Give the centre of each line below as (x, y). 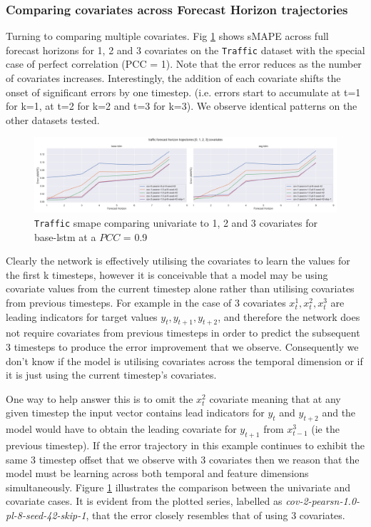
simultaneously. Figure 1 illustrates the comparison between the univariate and (178, 487)
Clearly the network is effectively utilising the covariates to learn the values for (178, 261)
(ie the (325, 429)
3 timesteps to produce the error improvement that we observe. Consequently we (182, 347)
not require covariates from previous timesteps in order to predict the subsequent (183, 333)
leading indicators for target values (82, 316)
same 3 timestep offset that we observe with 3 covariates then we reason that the (183, 459)
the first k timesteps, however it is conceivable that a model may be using (167, 274)
